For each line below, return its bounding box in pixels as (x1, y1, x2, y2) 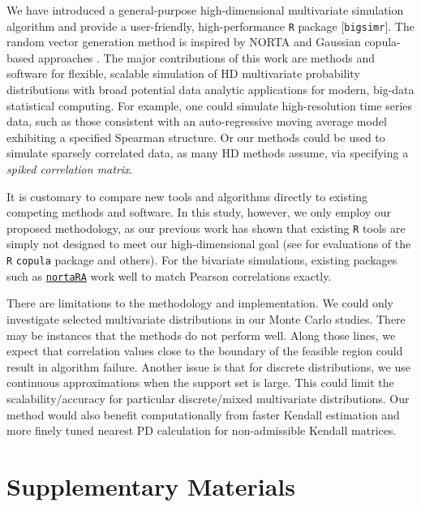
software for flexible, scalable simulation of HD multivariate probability (6, 65, 360, 82)
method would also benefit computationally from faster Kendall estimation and (6, 406, 400, 423)
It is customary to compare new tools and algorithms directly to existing (6, 187, 368, 204)
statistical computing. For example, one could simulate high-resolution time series (6, 97, 413, 114)
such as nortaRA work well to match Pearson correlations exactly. (6, 267, 332, 284)
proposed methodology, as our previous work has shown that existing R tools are (6, 219, 406, 236)
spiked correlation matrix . (6, 161, 133, 177)
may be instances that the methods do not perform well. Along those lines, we (6, 326, 396, 343)
